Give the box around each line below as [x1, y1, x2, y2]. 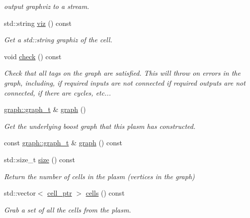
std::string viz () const [4, 17, 72, 28]
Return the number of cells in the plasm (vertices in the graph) [4, 171, 195, 181]
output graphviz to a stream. [4, 1, 89, 11]
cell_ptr [47, 188, 72, 198]
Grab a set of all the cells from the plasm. [4, 204, 131, 215]
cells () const [85, 188, 125, 198]
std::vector [4, 188, 36, 198]
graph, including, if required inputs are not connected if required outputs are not [4, 77, 246, 88]
